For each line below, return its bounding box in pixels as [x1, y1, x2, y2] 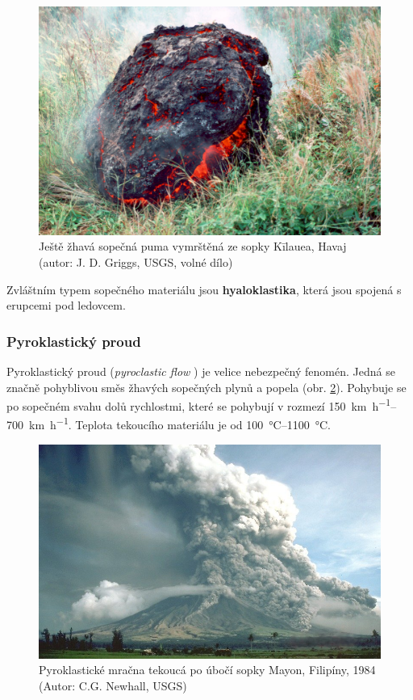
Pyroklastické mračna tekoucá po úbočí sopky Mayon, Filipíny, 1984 [39, 661, 376, 678]
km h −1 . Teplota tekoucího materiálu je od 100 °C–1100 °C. [28, 414, 331, 433]
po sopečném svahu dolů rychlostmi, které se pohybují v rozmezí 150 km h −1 [6, 395, 391, 414]
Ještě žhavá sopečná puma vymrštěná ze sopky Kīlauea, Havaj [39, 238, 347, 255]
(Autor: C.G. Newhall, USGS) [39, 677, 187, 694]
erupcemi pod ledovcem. [6, 297, 126, 314]
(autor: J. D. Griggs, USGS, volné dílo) [39, 253, 233, 270]
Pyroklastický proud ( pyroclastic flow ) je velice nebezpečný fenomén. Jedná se [6, 362, 395, 379]
